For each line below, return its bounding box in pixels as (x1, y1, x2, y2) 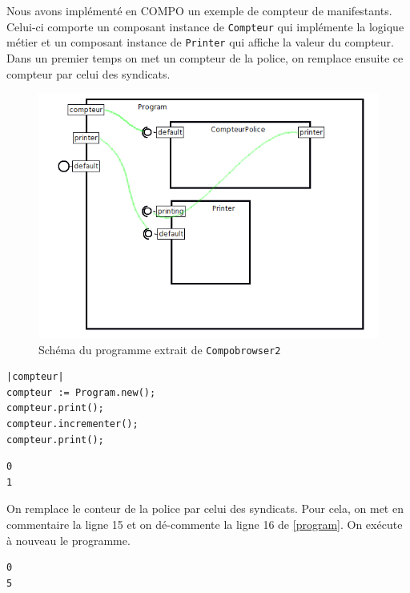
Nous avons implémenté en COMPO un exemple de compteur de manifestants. (6, 2, 392, 18)
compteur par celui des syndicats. (6, 65, 171, 82)
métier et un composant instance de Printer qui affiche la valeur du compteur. (6, 34, 394, 50)
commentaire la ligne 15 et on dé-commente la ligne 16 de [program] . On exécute (6, 515, 403, 532)
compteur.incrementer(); (6, 418, 139, 430)
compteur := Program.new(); (6, 386, 156, 398)
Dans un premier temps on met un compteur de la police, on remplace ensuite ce (6, 49, 404, 66)
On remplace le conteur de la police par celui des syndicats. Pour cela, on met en (6, 500, 404, 517)
